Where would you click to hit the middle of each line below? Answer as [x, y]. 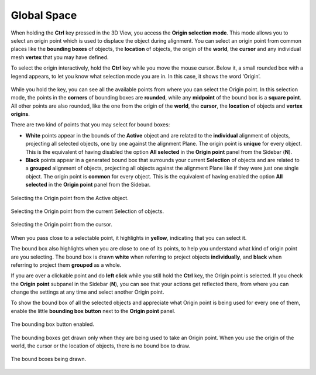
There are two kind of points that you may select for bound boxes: [90, 125]
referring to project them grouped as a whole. [66, 265]
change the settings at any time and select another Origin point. [87, 292]
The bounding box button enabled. [53, 324]
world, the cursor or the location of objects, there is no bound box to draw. [100, 346]
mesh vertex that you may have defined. [60, 57]
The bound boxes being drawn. [49, 359]
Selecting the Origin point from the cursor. [61, 225]
